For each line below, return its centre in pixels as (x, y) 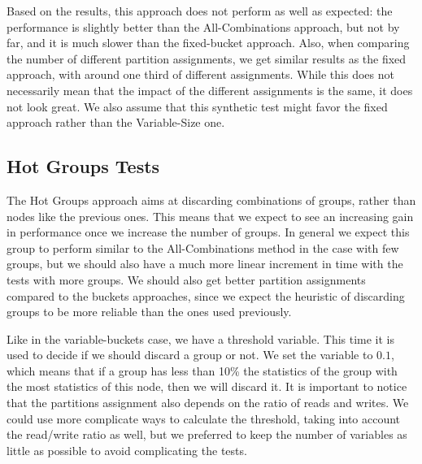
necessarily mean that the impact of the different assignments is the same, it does (210, 90)
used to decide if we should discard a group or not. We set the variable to (190, 355)
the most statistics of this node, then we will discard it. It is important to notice (207, 386)
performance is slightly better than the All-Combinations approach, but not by (203, 26)
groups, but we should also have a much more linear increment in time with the (205, 264)
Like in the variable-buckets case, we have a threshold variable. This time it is (201, 338)
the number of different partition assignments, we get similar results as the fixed (207, 58)
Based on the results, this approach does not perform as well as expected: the (200, 11)
